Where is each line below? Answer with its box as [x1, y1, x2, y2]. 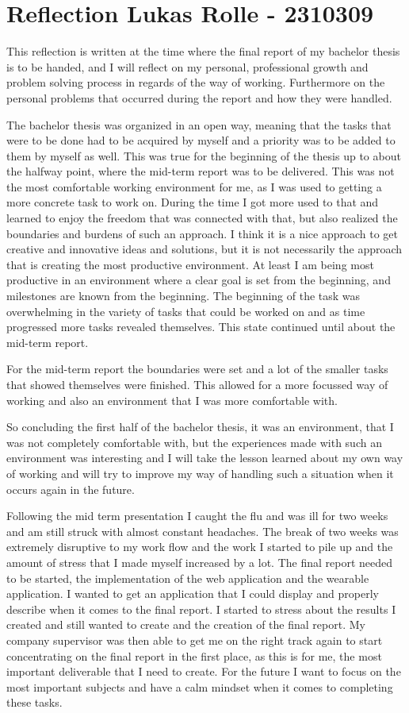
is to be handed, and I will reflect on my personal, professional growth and [6, 58, 369, 75]
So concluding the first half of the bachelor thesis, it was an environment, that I [6, 418, 394, 435]
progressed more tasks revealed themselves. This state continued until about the [6, 318, 396, 335]
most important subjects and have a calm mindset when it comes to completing [6, 678, 393, 695]
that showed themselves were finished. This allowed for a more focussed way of [6, 376, 388, 392]
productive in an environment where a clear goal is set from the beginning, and [6, 272, 391, 288]
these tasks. [6, 694, 63, 711]
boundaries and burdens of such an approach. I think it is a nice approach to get [6, 225, 399, 241]
